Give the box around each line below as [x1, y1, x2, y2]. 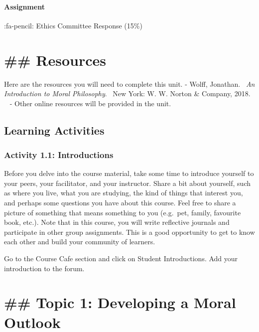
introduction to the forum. [4, 263, 85, 273]
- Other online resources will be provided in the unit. [9, 98, 171, 108]
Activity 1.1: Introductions [4, 149, 114, 161]
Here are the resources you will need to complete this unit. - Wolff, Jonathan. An [4, 78, 255, 89]
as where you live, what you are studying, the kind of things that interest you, [4, 187, 243, 198]
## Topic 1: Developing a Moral [4, 292, 236, 313]
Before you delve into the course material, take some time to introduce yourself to [4, 168, 254, 178]
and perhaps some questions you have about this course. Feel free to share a [4, 197, 236, 208]
